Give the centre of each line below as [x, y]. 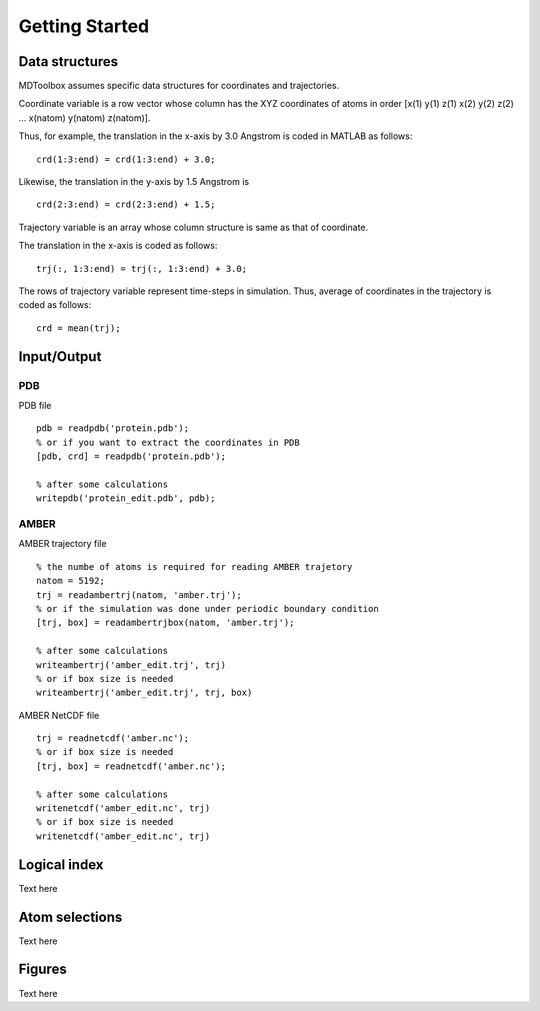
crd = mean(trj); [78, 328]
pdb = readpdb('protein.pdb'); [113, 428]
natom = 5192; [70, 581]
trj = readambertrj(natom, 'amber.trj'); [139, 594]
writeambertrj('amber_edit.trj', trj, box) [144, 693]
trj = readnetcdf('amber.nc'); [113, 738]
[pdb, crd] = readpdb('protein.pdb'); [131, 456]
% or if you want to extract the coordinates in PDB [168, 442]
